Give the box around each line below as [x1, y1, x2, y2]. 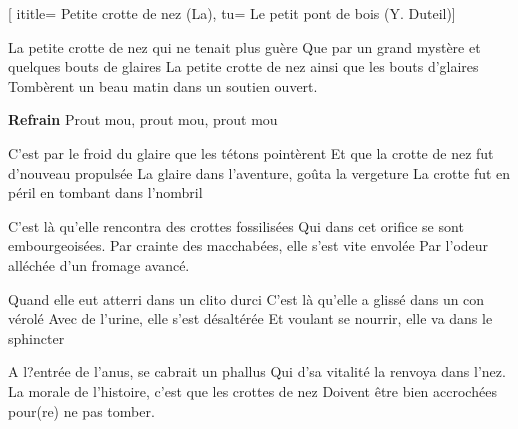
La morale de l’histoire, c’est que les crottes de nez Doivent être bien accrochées [8, 380, 497, 401]
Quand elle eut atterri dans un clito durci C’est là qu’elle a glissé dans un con [8, 288, 485, 309]
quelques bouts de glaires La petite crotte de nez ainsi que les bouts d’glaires [8, 56, 479, 77]
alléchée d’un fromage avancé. [8, 254, 190, 275]
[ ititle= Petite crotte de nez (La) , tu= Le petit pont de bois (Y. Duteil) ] [8, 3, 456, 23]
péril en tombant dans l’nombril [8, 182, 203, 203]
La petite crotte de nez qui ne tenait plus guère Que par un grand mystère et [8, 36, 481, 57]
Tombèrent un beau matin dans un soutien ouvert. [8, 75, 318, 96]
